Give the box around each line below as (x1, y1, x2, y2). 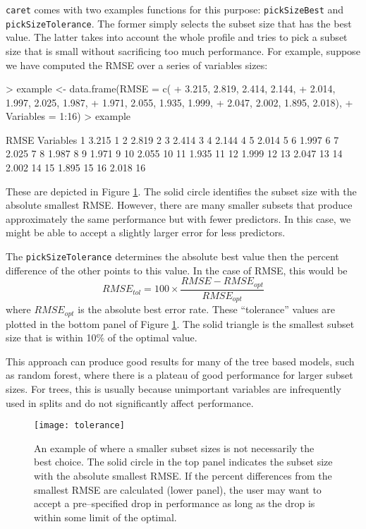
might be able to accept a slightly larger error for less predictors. (6, 225, 286, 240)
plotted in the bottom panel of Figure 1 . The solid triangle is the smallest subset (6, 316, 355, 331)
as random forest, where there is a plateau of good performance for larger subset (6, 367, 353, 382)
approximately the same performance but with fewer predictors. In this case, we (6, 211, 351, 226)
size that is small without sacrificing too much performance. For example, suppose (6, 43, 360, 58)
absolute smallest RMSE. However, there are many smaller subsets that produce (6, 197, 353, 212)
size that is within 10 (6, 330, 97, 345)
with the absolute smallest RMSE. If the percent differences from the (34, 468, 332, 483)
